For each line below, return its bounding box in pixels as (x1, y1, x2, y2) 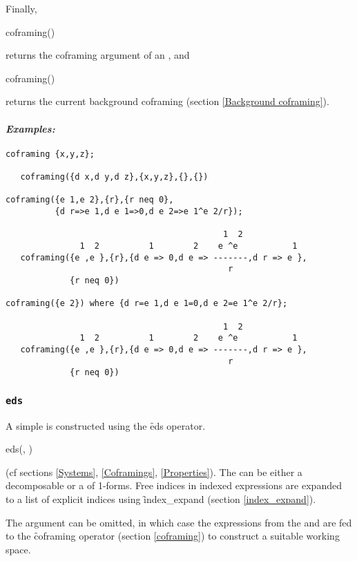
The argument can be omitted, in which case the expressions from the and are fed (6, 515, 352, 529)
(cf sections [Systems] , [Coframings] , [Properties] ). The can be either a (6, 464, 302, 479)
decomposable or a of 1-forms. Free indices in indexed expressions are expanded (6, 478, 342, 493)
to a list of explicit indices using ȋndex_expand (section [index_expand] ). (6, 492, 316, 506)
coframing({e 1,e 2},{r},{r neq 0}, (6, 195, 174, 205)
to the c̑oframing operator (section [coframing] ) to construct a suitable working (6, 529, 340, 543)
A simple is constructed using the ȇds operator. (6, 418, 206, 432)
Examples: (6, 121, 55, 135)
